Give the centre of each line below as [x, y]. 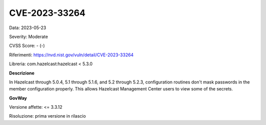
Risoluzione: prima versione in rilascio [48, 116]
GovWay [18, 98]
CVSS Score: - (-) [27, 46]
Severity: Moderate [29, 37]
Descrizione [22, 73]
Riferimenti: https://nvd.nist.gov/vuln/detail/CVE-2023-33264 [71, 55]
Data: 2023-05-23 [28, 28]
